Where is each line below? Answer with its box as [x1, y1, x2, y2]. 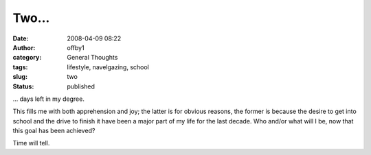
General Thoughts [67, 53, 118, 62]
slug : [12, 73, 27, 81]
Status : [12, 82, 34, 91]
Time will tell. [12, 139, 50, 147]
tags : [12, 62, 28, 71]
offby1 [67, 43, 85, 51]
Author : [12, 43, 36, 51]
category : [12, 53, 42, 62]
